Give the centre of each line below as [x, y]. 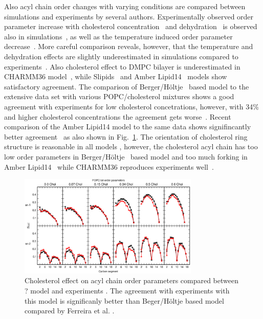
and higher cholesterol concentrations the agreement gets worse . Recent [118, 116]
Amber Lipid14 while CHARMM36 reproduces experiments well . [109, 166]
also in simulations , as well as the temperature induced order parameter [118, 36]
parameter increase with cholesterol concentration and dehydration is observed [131, 26]
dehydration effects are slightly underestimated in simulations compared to [121, 56]
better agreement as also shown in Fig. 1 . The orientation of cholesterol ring [126, 136]
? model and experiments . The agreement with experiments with [127, 291]
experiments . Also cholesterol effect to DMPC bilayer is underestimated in [122, 66]
